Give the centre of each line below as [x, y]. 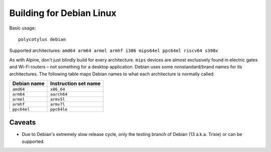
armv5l [58, 99]
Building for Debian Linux [63, 13]
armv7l [58, 104]
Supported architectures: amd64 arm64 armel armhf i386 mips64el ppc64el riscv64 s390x [114, 50]
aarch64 [59, 94]
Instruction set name [76, 83]
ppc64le [59, 109]
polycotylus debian [42, 39]
